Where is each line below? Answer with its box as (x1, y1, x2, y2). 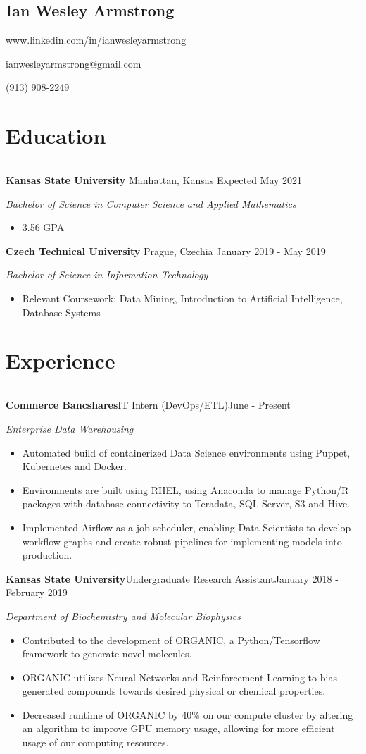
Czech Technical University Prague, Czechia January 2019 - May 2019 (6, 243, 326, 258)
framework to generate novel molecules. (22, 646, 192, 661)
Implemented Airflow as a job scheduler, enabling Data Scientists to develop (22, 519, 351, 534)
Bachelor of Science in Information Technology (6, 267, 208, 282)
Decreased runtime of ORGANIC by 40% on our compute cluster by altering (22, 707, 353, 722)
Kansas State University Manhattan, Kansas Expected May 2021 (6, 173, 303, 187)
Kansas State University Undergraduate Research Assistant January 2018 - (6, 571, 339, 586)
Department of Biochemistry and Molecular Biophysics (6, 608, 241, 623)
